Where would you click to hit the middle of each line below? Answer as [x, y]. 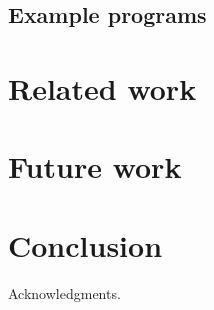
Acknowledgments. [64, 292]
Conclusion [85, 244]
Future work [95, 166]
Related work [102, 87]
